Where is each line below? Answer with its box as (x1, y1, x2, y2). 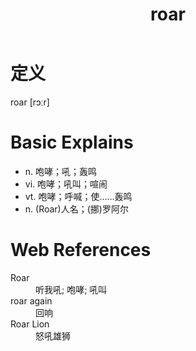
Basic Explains (10, 131, 134, 154)
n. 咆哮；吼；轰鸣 (24, 165, 98, 177)
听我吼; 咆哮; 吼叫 (35, 283, 108, 295)
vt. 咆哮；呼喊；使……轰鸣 (24, 190, 133, 202)
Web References (10, 239, 152, 262)
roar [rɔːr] (10, 96, 50, 108)
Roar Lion (10, 318, 50, 330)
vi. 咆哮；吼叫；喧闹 (24, 178, 108, 190)
